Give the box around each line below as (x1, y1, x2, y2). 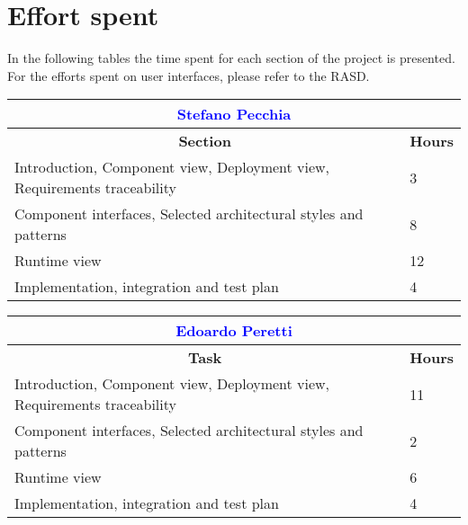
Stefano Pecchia (176, 103, 292, 125)
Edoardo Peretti (175, 320, 292, 342)
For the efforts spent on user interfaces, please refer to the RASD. (7, 66, 370, 85)
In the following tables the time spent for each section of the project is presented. (7, 49, 455, 67)
